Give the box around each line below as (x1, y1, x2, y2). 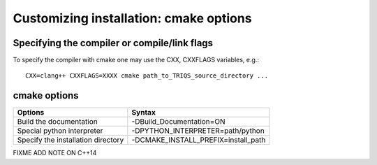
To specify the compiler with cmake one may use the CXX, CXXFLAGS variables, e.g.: (13, 56, 260, 64)
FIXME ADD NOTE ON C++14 (13, 149, 97, 157)
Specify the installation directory (17, 135, 124, 145)
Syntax (131, 108, 156, 117)
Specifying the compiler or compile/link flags (13, 37, 213, 49)
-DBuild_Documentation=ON (131, 117, 226, 127)
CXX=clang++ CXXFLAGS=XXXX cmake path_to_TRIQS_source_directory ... (25, 72, 269, 80)
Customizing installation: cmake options (13, 10, 252, 26)
